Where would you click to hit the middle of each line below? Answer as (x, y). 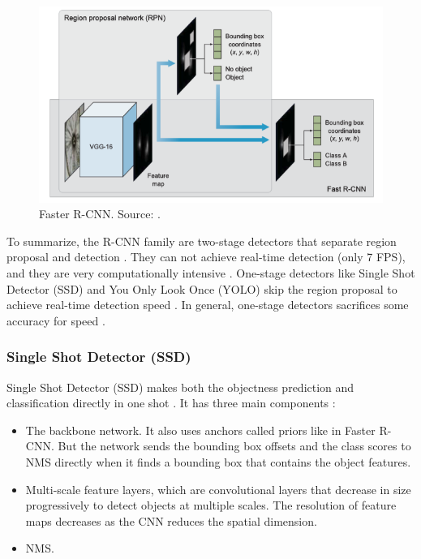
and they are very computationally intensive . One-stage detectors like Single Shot (211, 272)
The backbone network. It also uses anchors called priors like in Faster (200, 430)
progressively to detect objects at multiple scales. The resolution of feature (211, 505)
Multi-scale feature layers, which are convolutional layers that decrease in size (218, 489)
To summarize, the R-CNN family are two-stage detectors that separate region (202, 241)
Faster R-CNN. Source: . (100, 214)
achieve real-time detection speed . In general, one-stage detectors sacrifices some (208, 305)
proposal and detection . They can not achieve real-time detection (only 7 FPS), (206, 257)
